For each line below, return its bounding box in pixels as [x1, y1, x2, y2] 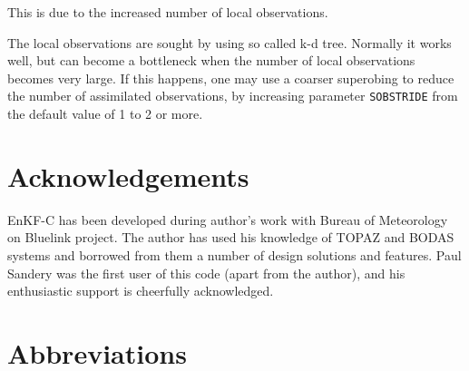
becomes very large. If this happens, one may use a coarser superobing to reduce [7, 68, 454, 87]
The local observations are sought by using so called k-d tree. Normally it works [7, 33, 452, 52]
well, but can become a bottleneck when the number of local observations [7, 51, 415, 70]
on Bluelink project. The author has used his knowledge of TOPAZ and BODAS [7, 228, 454, 247]
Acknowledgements [7, 157, 249, 194]
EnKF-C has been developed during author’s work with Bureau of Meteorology [7, 210, 448, 229]
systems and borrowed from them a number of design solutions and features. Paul [7, 245, 462, 264]
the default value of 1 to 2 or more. [7, 104, 203, 123]
